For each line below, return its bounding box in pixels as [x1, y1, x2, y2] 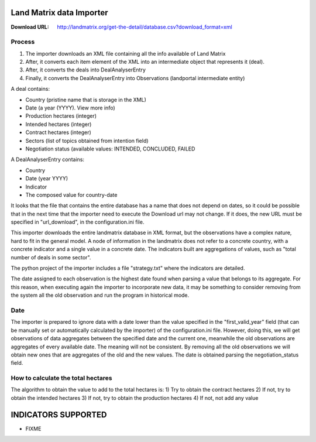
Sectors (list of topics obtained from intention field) [25, 137, 149, 144]
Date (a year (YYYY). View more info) [25, 104, 115, 111]
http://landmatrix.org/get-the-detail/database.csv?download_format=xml [57, 23, 232, 30]
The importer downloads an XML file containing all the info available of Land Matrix [25, 50, 226, 57]
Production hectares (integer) [25, 112, 97, 119]
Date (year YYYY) [25, 175, 68, 182]
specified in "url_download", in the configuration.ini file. [11, 218, 145, 225]
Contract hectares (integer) [25, 129, 92, 136]
